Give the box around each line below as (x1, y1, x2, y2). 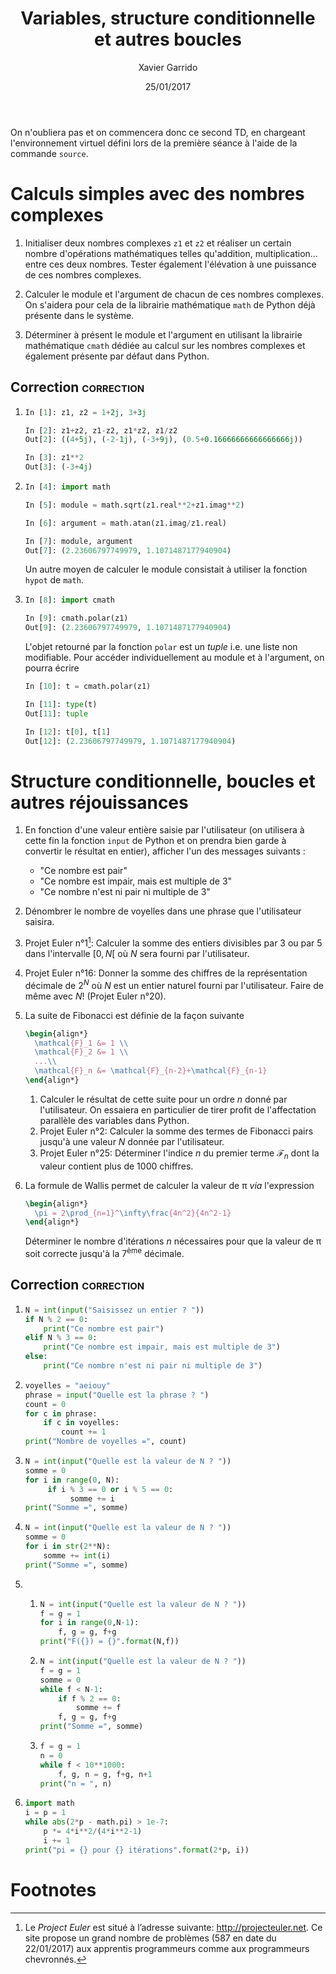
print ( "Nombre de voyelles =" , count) (24, 1437, 187, 1447)
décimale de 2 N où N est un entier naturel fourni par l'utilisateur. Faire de (24, 978, 324, 991)
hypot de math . (24, 574, 84, 586)
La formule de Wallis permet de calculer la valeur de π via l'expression (24, 1179, 315, 1191)
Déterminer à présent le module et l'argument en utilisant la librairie (24, 328, 303, 341)
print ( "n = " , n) (39, 1778, 113, 1789)
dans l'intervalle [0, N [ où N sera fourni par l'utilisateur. (24, 948, 250, 960)
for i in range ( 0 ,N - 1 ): (39, 1618, 140, 1628)
